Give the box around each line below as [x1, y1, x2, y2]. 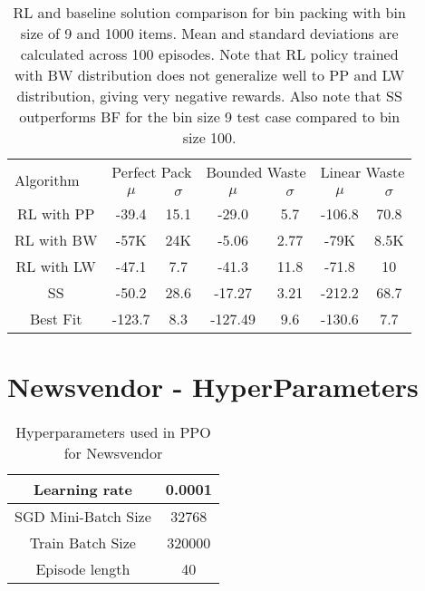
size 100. [182, 127, 237, 148]
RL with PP [16, 203, 95, 224]
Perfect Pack [111, 161, 192, 182]
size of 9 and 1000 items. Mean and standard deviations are [20, 23, 399, 44]
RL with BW [14, 229, 98, 250]
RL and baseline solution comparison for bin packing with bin [13, 2, 406, 23]
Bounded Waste [206, 161, 306, 182]
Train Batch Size [29, 532, 136, 554]
